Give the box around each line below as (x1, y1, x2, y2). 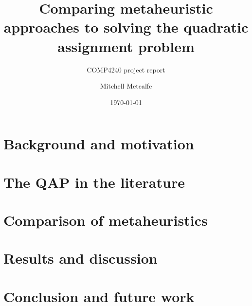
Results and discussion (3, 248, 158, 268)
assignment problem (57, 36, 195, 56)
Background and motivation (3, 134, 194, 154)
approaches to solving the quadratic (3, 17, 249, 37)
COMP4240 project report (87, 64, 165, 74)
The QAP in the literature (3, 172, 185, 192)
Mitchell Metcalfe (100, 81, 152, 91)
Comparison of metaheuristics (3, 210, 208, 230)
